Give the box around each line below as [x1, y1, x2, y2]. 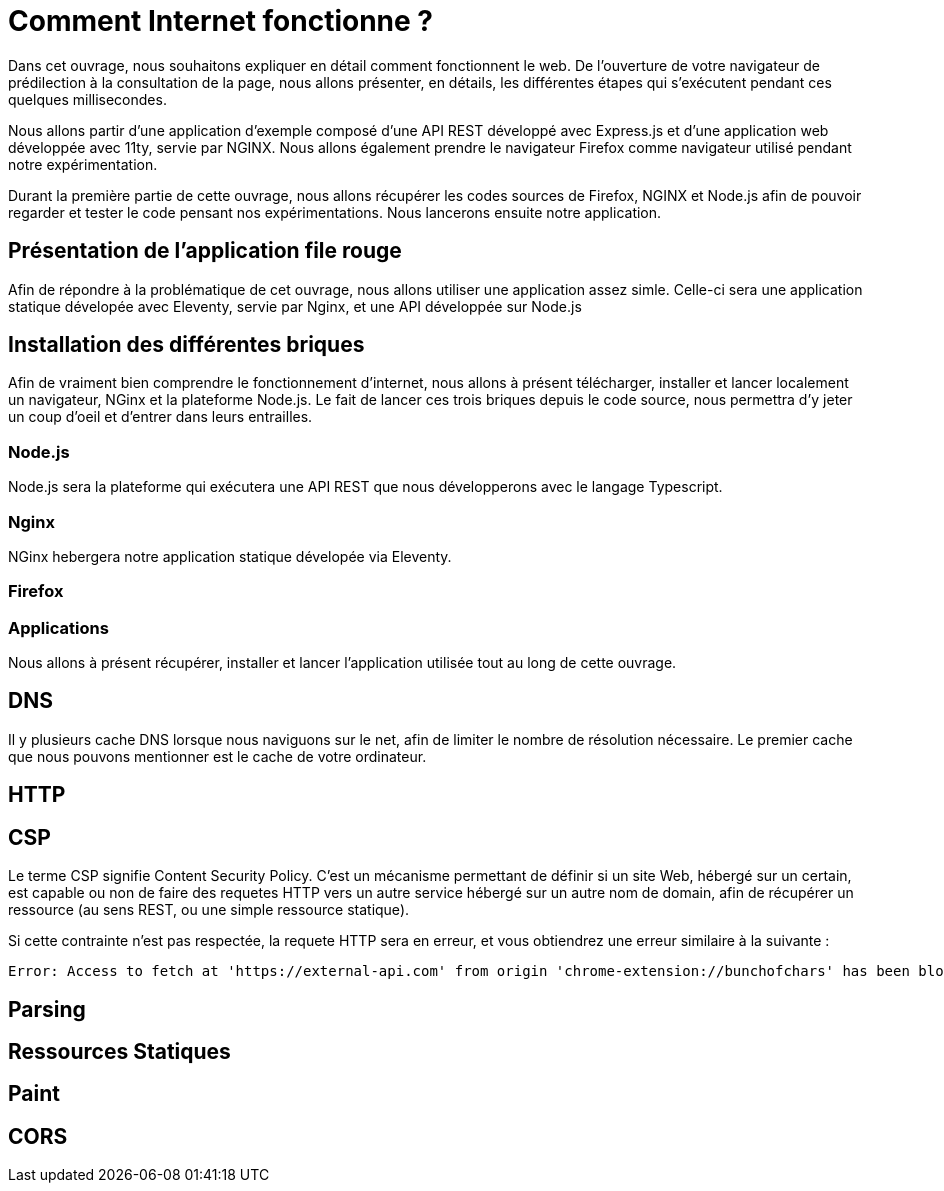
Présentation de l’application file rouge [8, 238, 402, 264]
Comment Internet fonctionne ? [8, 4, 434, 38]
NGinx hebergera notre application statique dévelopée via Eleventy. [8, 547, 452, 565]
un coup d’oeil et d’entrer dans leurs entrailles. [8, 408, 313, 426]
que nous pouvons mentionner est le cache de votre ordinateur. [8, 747, 427, 765]
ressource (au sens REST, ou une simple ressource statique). [8, 901, 410, 919]
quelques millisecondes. [8, 90, 167, 108]
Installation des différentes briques [8, 332, 365, 358]
